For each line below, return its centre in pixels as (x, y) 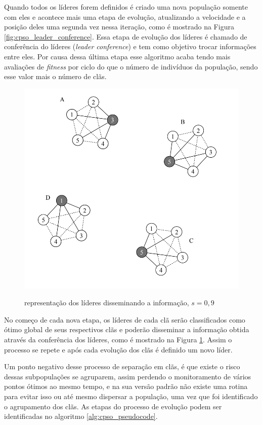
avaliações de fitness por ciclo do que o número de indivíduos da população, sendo (131, 66)
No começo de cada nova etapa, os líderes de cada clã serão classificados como (125, 319)
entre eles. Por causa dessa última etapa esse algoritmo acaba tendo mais (117, 56)
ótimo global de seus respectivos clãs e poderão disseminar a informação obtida (127, 329)
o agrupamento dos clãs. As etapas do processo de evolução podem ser (113, 406)
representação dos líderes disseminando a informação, (107, 303)
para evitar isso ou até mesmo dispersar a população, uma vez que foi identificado (131, 396)
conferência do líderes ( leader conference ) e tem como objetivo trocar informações (130, 46)
